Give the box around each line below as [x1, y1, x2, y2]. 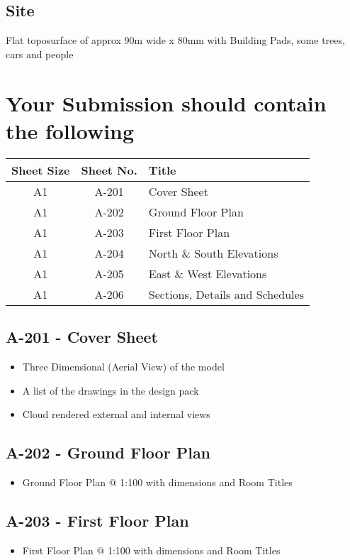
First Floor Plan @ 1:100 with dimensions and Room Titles [22, 542, 281, 557]
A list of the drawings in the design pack [22, 383, 199, 397]
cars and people [6, 46, 74, 61]
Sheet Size [11, 161, 70, 178]
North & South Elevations [148, 244, 278, 261]
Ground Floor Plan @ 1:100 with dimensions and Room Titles [22, 474, 293, 489]
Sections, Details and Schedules [148, 285, 304, 302]
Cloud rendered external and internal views [22, 407, 210, 422]
